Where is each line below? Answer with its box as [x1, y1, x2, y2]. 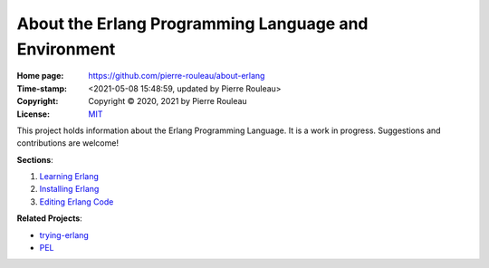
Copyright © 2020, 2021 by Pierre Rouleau [88, 96, 248, 107]
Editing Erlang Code [39, 196, 114, 207]
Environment [16, 39, 116, 59]
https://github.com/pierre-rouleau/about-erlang [88, 71, 265, 81]
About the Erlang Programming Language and [16, 14, 369, 33]
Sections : [16, 154, 53, 165]
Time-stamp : [16, 82, 68, 94]
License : [16, 109, 50, 120]
